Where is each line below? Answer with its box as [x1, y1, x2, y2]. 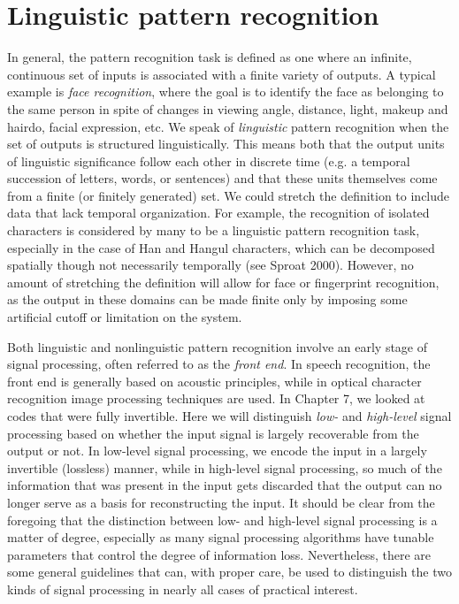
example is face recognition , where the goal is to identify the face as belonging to [7, 82, 444, 101]
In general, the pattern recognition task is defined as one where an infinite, [7, 48, 412, 66]
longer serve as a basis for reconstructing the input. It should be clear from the [7, 493, 435, 511]
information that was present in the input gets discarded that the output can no [7, 476, 442, 494]
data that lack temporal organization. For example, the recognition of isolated [7, 203, 430, 222]
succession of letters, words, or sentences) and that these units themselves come [7, 169, 438, 187]
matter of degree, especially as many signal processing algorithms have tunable [7, 528, 434, 547]
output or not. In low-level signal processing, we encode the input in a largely [7, 441, 427, 460]
